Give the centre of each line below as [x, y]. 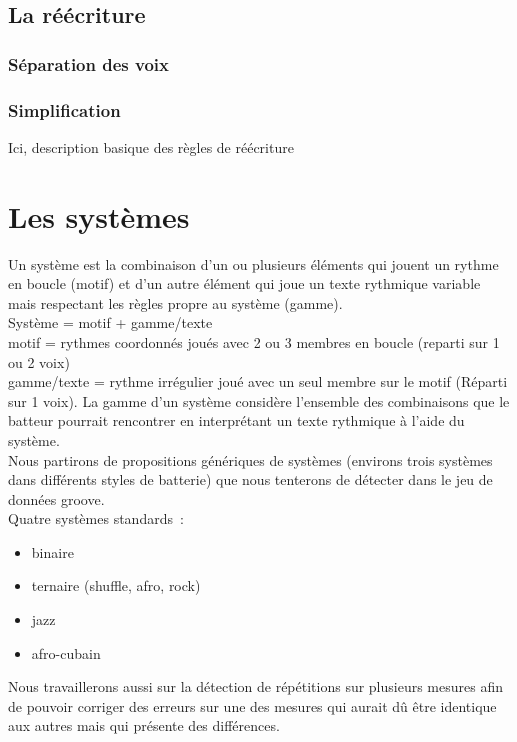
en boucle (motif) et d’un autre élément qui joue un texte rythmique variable [244, 283]
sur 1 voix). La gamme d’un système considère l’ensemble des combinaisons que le [259, 400]
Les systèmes [99, 215]
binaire [52, 551]
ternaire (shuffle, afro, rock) [116, 585]
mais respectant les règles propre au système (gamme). [175, 302]
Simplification [64, 109]
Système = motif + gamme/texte [110, 322]
